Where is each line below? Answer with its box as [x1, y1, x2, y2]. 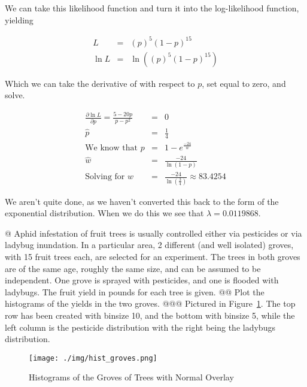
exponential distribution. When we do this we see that [5, 207, 204, 219]
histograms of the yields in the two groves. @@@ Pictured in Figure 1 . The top [5, 297, 296, 310]
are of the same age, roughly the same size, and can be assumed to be [5, 262, 261, 274]
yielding [5, 13, 34, 26]
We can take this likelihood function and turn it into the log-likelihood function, [5, 2, 299, 14]
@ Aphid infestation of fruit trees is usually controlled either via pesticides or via [5, 226, 302, 239]
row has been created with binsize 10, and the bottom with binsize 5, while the [5, 309, 295, 321]
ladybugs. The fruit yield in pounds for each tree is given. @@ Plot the [5, 285, 265, 298]
